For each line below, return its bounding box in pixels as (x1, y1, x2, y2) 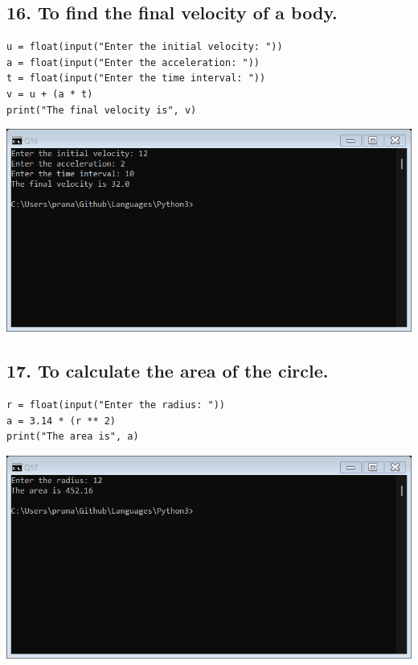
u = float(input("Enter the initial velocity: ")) (6, 41, 283, 53)
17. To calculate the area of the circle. (6, 358, 329, 383)
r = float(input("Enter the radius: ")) (6, 399, 226, 411)
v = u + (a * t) (6, 88, 93, 100)
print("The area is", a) (6, 431, 139, 443)
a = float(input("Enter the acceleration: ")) (6, 56, 260, 68)
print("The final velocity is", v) (6, 104, 197, 116)
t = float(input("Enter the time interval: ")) (6, 72, 266, 85)
